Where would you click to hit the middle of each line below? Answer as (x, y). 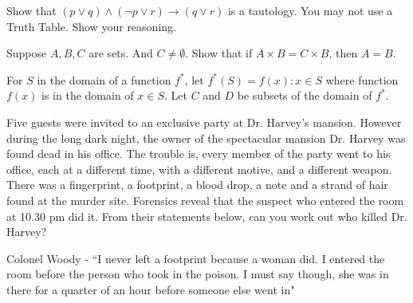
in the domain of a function (104, 79)
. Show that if (219, 53)
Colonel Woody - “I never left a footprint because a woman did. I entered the (196, 258)
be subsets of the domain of (305, 95)
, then (343, 53)
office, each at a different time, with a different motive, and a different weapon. (199, 169)
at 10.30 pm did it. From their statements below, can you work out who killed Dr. (207, 216)
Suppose (27, 53)
